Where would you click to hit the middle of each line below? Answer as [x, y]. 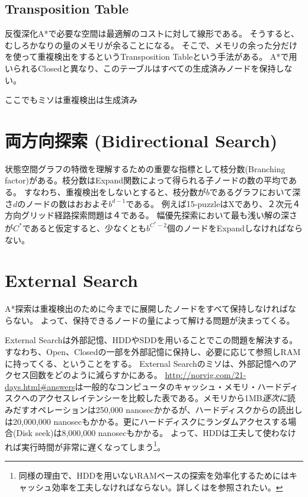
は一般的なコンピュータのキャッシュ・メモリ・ [166, 386]
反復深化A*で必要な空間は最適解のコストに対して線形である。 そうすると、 [152, 33]
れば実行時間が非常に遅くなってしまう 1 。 [85, 446]
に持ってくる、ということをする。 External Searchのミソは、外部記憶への [147, 363]
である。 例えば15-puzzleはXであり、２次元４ [213, 203]
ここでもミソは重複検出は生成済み [71, 100]
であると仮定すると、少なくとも [84, 227]
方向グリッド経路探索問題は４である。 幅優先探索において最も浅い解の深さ [151, 215]
